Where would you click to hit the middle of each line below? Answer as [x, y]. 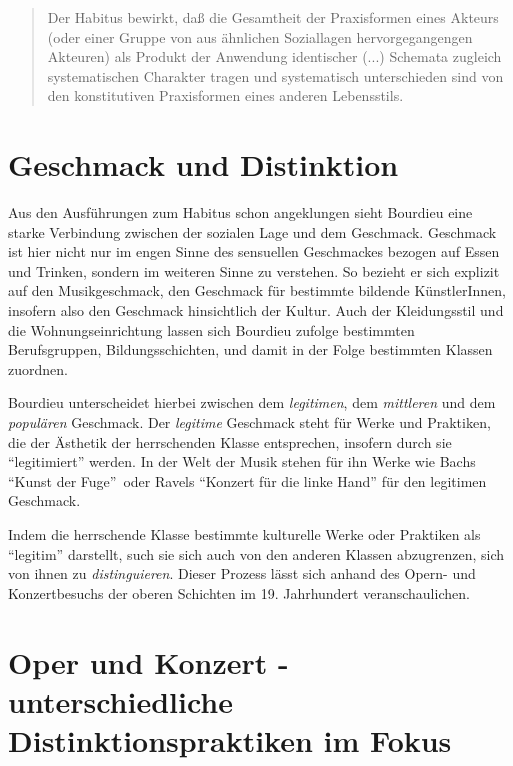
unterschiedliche [120, 700]
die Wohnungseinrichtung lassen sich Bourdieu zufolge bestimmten [211, 329]
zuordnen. [38, 368]
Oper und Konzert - [148, 661]
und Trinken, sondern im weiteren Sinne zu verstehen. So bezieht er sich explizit [254, 270]
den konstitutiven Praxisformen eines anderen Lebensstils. [225, 95]
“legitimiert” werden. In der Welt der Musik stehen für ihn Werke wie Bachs [242, 461]
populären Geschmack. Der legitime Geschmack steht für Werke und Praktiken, [249, 422]
